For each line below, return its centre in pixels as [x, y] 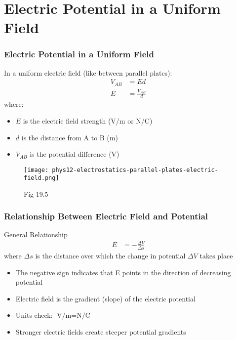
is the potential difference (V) [75, 154]
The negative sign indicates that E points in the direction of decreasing [123, 272]
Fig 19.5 [36, 194]
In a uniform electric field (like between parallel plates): [88, 72]
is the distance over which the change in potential [110, 255]
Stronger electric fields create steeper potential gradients [101, 331]
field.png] [41, 178]
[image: [36, 170]
